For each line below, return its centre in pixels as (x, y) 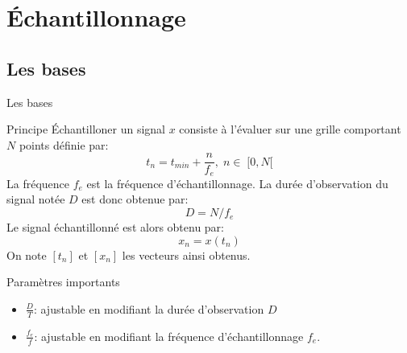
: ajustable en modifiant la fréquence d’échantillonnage (169, 336)
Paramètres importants (63, 282)
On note (27, 254)
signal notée (36, 199)
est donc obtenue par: (135, 199)
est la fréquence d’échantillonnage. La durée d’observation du (237, 183)
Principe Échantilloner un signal (86, 129)
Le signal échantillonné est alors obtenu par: (116, 227)
